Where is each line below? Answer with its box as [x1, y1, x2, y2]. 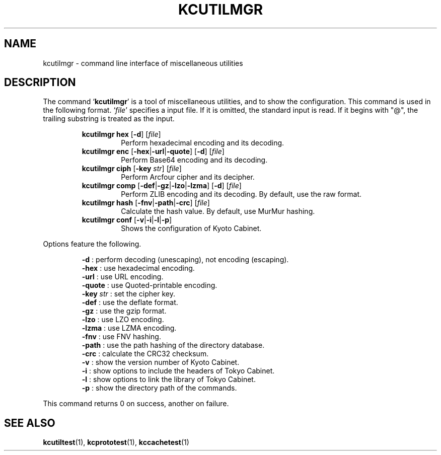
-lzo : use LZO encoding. [82, 315, 164, 324]
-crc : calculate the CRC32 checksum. [82, 349, 209, 358]
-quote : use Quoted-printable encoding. [82, 281, 217, 290]
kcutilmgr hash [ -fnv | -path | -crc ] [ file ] [82, 198, 210, 207]
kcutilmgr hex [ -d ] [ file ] [82, 130, 161, 139]
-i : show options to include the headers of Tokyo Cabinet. [82, 366, 275, 375]
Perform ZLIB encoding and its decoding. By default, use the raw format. [121, 190, 362, 199]
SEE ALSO [4, 416, 55, 429]
